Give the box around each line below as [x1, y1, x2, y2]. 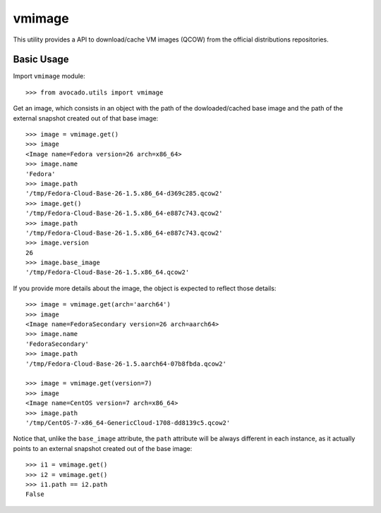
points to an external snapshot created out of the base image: [13, 444, 193, 452]
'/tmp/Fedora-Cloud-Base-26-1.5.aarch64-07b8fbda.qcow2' [25, 359, 227, 368]
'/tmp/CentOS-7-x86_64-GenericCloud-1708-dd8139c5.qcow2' [25, 419, 231, 426]
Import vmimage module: [13, 72, 86, 80]
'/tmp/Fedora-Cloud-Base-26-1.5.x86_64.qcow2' [25, 268, 190, 276]
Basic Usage [13, 54, 69, 66]
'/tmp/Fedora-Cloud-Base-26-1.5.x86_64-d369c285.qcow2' [25, 190, 223, 197]
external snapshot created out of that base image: [13, 113, 159, 123]
